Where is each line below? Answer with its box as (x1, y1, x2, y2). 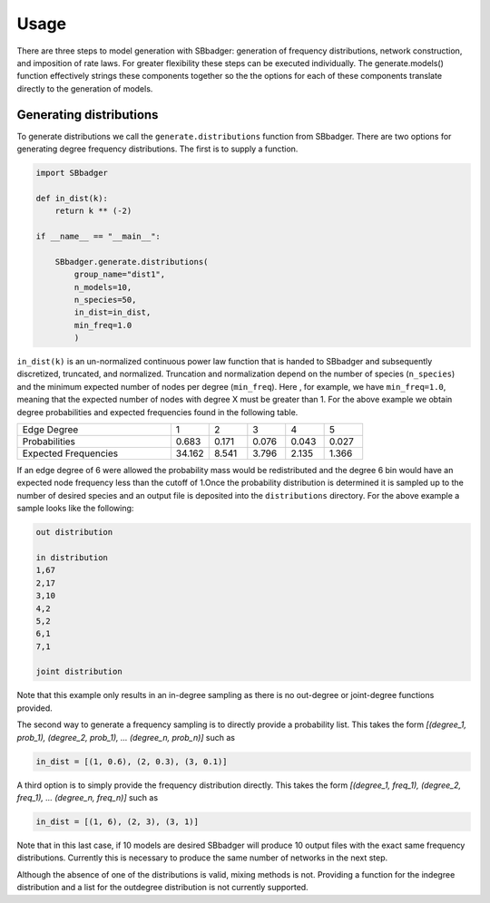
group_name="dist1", (73, 269, 166, 280)
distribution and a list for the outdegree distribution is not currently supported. (16, 882, 309, 893)
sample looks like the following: (16, 503, 134, 514)
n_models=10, (73, 282, 132, 292)
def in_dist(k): (35, 193, 109, 203)
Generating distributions (16, 107, 159, 122)
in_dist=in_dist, (73, 307, 152, 317)
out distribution (35, 527, 113, 538)
